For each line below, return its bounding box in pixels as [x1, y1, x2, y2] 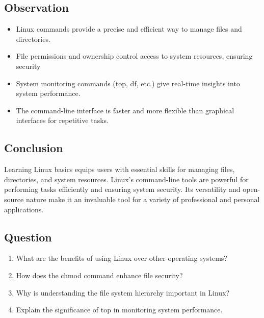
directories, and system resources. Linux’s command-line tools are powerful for [4, 174, 249, 184]
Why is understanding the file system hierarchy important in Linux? [16, 287, 230, 298]
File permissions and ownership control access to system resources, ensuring [16, 51, 253, 61]
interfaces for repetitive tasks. [16, 115, 109, 126]
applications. [4, 204, 44, 214]
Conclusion [4, 140, 63, 156]
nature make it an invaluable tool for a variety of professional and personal [25, 193, 260, 204]
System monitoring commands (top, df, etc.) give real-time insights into [16, 78, 240, 88]
